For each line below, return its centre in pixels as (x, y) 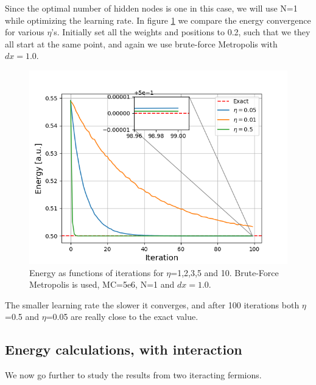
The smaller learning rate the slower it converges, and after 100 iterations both (152, 304)
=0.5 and (22, 317)
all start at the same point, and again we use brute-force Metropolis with (141, 43)
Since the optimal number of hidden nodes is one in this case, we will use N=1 (151, 8)
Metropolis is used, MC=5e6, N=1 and (102, 284)
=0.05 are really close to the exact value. (122, 317)
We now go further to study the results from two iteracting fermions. (133, 375)
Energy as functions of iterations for (97, 272)
